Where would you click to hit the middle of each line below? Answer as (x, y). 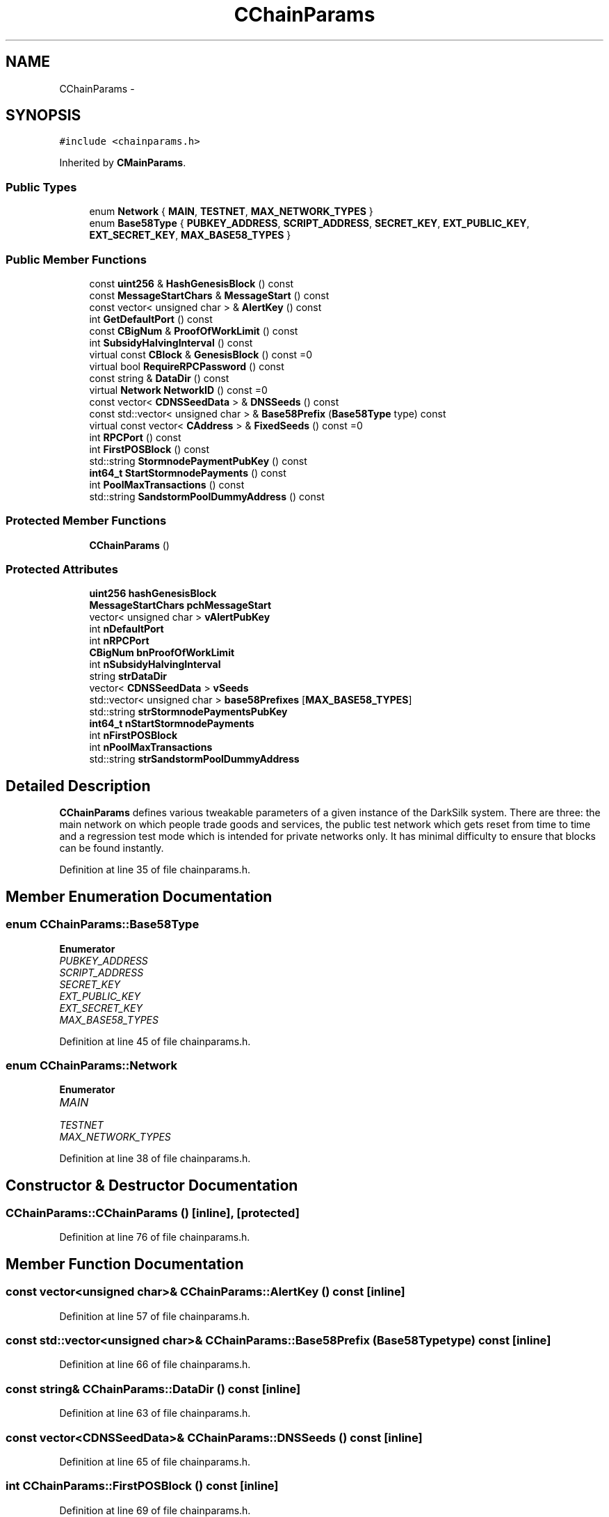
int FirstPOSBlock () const (149, 449)
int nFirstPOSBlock (133, 736)
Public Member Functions (76, 259)
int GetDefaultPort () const (151, 319)
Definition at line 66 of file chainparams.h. (155, 1365)
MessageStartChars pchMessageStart (180, 605)
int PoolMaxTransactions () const (167, 484)
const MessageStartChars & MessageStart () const (209, 295)
